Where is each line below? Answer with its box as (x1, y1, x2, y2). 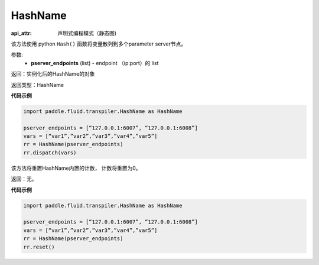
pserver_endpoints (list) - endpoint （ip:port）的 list (31, 59, 159, 66)
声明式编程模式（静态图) (57, 30, 117, 37)
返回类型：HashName (11, 81, 64, 88)
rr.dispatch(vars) (23, 149, 77, 156)
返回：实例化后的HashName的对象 (11, 70, 95, 77)
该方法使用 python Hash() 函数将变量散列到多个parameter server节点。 (11, 40, 187, 47)
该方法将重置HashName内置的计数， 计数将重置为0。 (11, 164, 141, 172)
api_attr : (11, 30, 32, 37)
